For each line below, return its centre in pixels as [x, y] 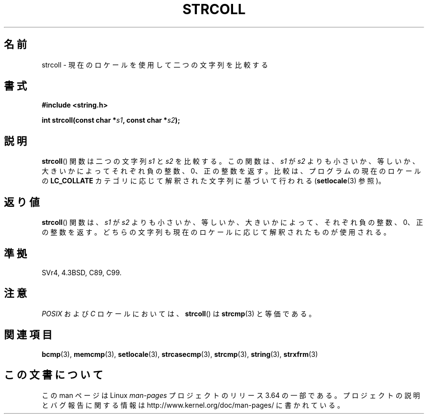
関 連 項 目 [28, 335]
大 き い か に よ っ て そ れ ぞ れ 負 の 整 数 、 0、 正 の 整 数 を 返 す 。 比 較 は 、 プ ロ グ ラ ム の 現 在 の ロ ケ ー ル [231, 171]
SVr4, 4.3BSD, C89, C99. [82, 272]
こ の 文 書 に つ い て [53, 375]
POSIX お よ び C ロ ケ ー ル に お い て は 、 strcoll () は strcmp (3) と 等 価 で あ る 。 [179, 313]
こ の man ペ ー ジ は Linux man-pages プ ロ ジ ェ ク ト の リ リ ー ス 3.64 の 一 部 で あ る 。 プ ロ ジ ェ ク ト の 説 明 [231, 395]
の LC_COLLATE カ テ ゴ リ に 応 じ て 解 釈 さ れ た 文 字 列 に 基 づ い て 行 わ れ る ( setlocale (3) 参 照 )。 [214, 181]
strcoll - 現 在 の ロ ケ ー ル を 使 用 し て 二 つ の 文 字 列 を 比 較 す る [155, 65]
